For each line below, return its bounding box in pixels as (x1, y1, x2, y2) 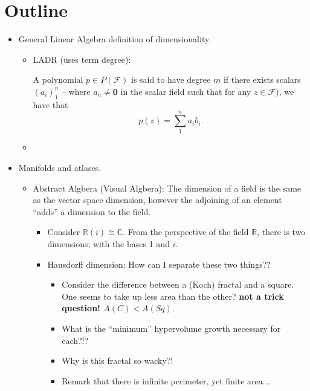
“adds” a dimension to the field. (33, 205, 151, 218)
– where (61, 85, 91, 97)
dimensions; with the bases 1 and (47, 237, 170, 250)
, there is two (257, 225, 306, 238)
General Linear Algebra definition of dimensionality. (18, 33, 212, 45)
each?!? (62, 334, 89, 346)
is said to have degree (131, 73, 211, 86)
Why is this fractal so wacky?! (62, 354, 173, 367)
